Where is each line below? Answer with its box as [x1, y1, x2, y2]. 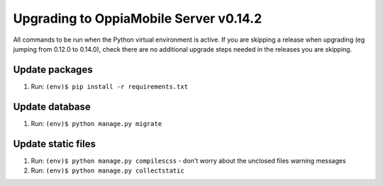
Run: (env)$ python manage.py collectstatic [30, 166, 184, 175]
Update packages [13, 64, 93, 76]
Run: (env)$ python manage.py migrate [30, 119, 162, 127]
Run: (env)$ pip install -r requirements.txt [30, 82, 188, 91]
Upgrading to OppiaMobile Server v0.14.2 [13, 11, 262, 26]
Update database [13, 100, 91, 112]
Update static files [13, 138, 96, 150]
